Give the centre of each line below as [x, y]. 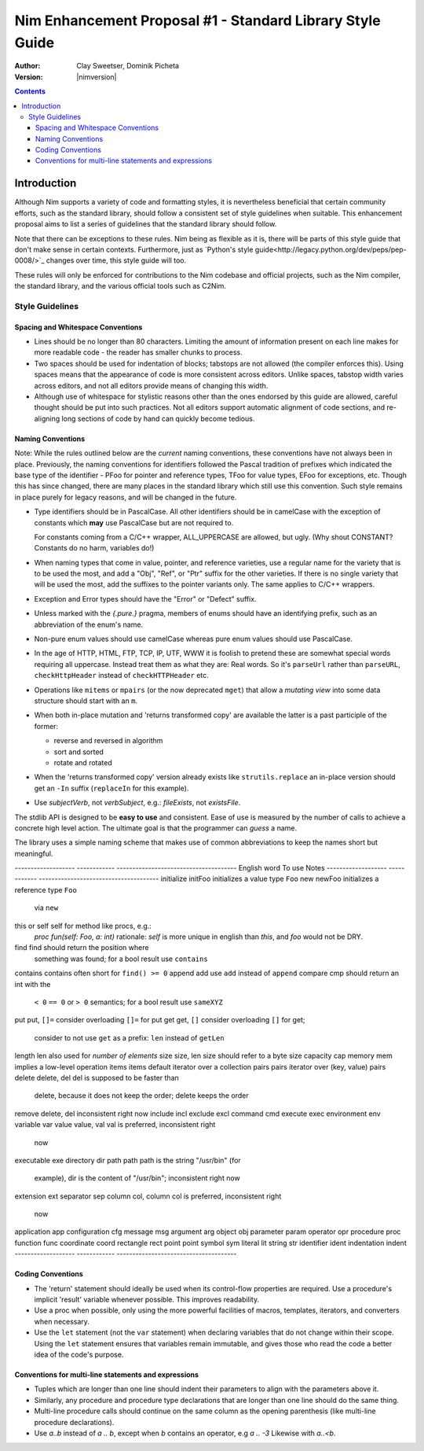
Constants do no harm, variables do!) [94, 548]
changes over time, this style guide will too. [116, 260]
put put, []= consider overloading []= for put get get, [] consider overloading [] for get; [160, 1020]
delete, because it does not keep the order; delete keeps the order [141, 1096]
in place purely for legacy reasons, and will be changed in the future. [126, 497]
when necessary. [62, 1321]
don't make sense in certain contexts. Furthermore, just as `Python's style [134, 249]
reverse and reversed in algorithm [108, 741]
